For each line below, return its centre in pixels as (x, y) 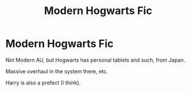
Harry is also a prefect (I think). (43, 83)
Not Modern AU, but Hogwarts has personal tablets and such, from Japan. (95, 60)
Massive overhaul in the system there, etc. (57, 71)
